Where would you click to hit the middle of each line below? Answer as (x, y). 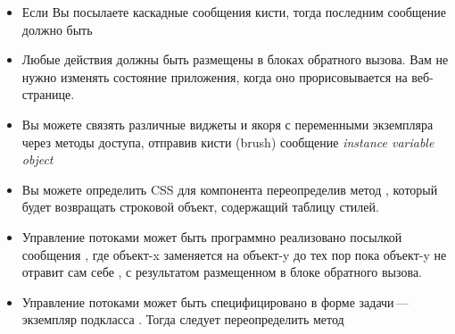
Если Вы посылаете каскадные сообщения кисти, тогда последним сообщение (234, 12)
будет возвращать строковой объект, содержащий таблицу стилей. (200, 207)
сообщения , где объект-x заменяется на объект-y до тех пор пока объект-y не (234, 254)
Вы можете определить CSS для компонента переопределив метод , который (230, 189)
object (37, 159)
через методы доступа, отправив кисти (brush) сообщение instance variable (228, 142)
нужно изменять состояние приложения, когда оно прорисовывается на (215, 76)
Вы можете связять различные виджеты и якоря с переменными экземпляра (227, 124)
